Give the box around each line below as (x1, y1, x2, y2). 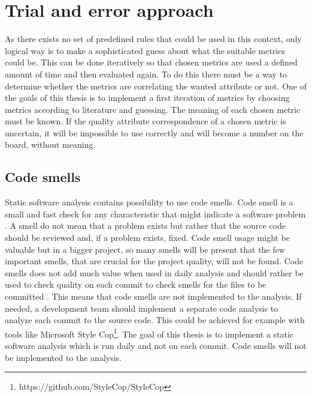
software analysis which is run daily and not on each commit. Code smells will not (5, 339, 307, 352)
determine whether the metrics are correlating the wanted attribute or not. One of (5, 79, 307, 92)
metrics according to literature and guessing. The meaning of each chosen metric (5, 103, 301, 115)
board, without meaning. (5, 138, 96, 151)
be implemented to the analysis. (5, 351, 122, 363)
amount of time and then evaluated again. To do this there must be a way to (5, 67, 287, 80)
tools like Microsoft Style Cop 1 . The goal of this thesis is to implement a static (5, 326, 293, 340)
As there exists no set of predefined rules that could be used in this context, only (5, 32, 302, 45)
